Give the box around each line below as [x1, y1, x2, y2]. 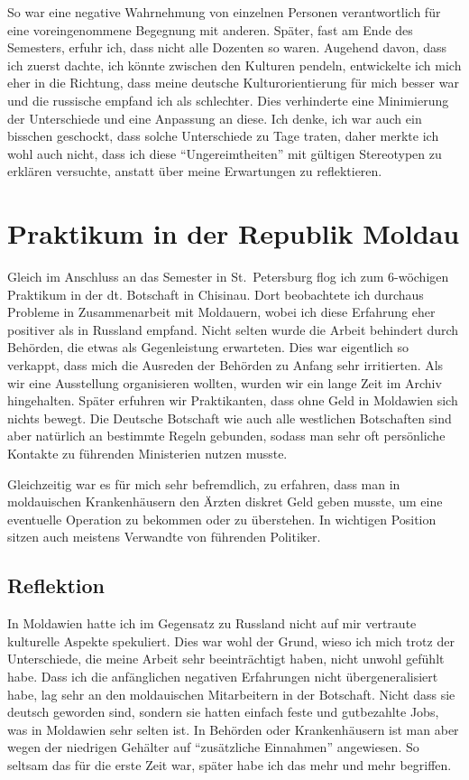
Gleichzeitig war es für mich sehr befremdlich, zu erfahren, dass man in [7, 474, 400, 493]
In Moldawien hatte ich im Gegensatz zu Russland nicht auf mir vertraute [7, 614, 417, 633]
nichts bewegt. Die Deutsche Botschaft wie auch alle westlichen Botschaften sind [7, 408, 452, 427]
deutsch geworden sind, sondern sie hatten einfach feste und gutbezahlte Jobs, [7, 702, 439, 721]
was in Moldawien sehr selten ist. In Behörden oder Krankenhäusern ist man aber [7, 720, 459, 738]
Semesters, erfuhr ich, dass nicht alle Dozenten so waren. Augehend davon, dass [7, 38, 446, 57]
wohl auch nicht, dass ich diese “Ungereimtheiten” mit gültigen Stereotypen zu [7, 144, 442, 162]
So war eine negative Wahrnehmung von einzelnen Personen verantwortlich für [7, 3, 441, 21]
